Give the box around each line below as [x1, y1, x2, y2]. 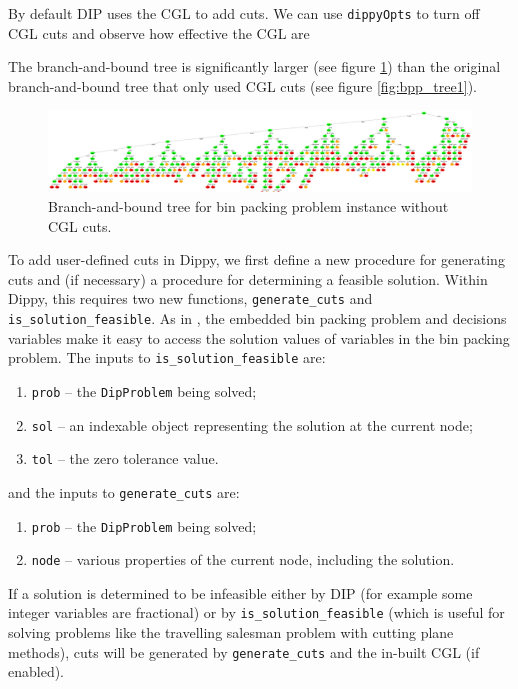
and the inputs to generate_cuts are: [8, 481, 240, 502]
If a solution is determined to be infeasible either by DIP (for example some [8, 582, 473, 603]
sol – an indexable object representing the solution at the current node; [31, 414, 473, 435]
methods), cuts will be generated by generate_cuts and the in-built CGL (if [8, 641, 480, 662]
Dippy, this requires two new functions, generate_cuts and [8, 288, 373, 309]
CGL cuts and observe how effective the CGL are [8, 22, 310, 43]
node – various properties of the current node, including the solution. [31, 549, 455, 570]
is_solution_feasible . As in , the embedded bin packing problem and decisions [8, 308, 507, 329]
